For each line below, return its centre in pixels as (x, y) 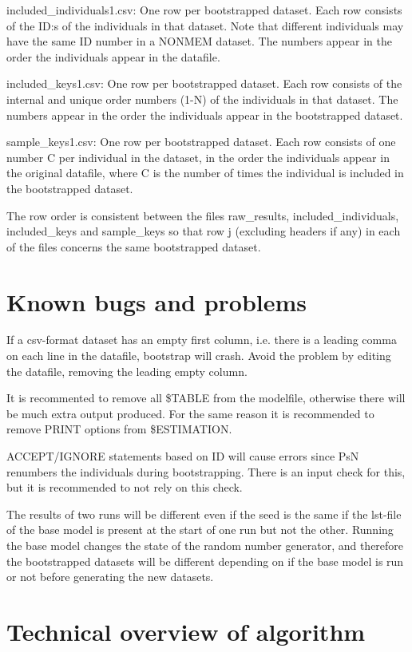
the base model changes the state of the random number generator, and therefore (205, 545)
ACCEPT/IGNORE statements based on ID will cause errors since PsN (183, 456)
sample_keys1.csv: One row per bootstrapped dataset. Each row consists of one (201, 142)
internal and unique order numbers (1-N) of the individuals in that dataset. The (202, 99)
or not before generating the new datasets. (110, 577)
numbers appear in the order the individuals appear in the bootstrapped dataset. (205, 115)
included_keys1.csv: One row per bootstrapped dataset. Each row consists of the (204, 83)
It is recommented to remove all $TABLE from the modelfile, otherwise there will (206, 398)
